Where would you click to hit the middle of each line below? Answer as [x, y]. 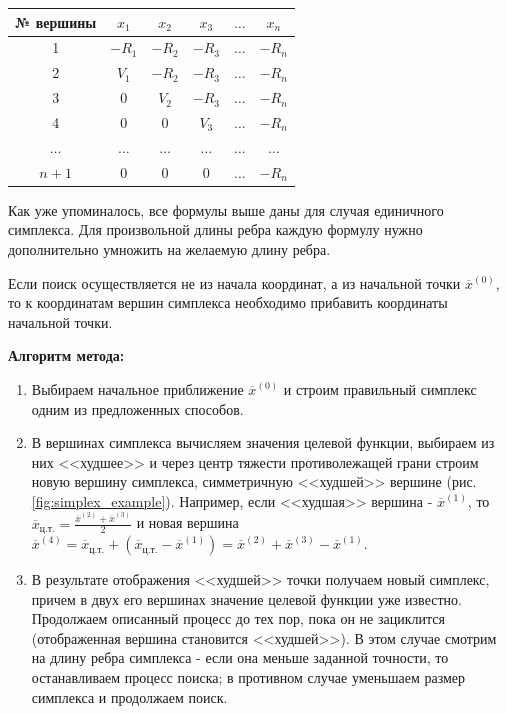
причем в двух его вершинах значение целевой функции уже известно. [246, 598]
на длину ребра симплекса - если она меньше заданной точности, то [240, 657]
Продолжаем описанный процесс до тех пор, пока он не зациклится [238, 618]
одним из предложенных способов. [137, 408]
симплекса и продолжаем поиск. [129, 696]
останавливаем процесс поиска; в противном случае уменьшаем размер [248, 677]
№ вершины [56, 21]
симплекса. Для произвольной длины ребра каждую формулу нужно [215, 229]
